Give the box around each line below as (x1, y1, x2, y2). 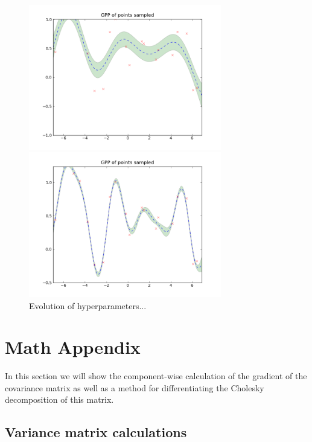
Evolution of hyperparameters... (29, 299, 147, 312)
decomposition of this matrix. (5, 393, 114, 406)
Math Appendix (5, 335, 141, 359)
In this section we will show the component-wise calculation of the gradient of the (5, 370, 307, 382)
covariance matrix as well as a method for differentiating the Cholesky (5, 381, 264, 394)
